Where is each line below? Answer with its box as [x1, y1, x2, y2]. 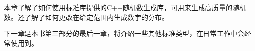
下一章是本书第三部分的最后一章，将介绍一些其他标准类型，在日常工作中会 [4, 28, 244, 38]
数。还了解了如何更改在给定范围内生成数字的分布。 [4, 12, 169, 22]
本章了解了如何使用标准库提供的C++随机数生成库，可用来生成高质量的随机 [4, 2, 246, 12]
